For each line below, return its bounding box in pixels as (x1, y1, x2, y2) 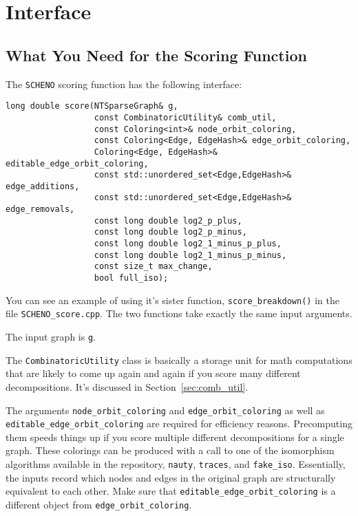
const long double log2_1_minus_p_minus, (94, 250, 287, 260)
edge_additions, (6, 181, 80, 191)
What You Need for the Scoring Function (6, 44, 307, 65)
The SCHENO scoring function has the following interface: (6, 76, 242, 91)
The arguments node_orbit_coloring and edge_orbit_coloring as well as (6, 402, 325, 417)
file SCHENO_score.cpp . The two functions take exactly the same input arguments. (6, 306, 352, 321)
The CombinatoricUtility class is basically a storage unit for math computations (6, 352, 352, 367)
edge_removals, (6, 204, 75, 215)
